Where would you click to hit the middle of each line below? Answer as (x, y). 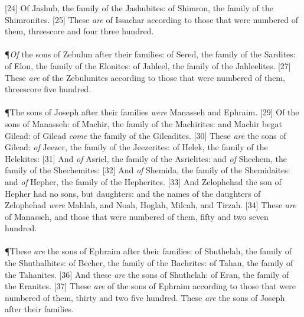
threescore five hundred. (48, 89)
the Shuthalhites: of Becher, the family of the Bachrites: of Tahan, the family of (149, 263)
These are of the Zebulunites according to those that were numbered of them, (145, 77)
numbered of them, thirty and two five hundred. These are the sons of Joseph (145, 297)
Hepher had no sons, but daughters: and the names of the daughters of (133, 193)
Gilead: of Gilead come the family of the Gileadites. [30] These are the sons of (146, 135)
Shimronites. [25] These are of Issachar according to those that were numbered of (151, 19)
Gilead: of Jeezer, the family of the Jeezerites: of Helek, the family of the (136, 147)
